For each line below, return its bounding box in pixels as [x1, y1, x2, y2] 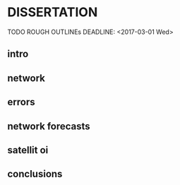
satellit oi [7, 144, 49, 156]
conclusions [7, 168, 63, 180]
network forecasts [7, 120, 90, 132]
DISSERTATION [7, 4, 98, 20]
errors [7, 96, 35, 108]
